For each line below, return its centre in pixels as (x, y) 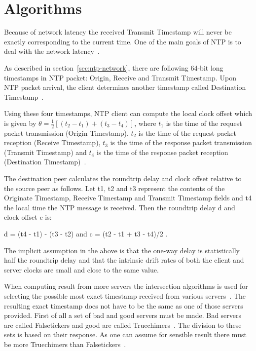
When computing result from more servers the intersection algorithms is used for (126, 286)
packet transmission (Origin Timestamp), (66, 133)
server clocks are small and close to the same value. (81, 269)
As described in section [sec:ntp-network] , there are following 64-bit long (114, 67)
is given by (20, 123)
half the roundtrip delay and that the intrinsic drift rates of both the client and (124, 260)
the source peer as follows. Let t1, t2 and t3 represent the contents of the (114, 188)
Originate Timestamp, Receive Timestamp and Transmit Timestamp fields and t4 (128, 198)
